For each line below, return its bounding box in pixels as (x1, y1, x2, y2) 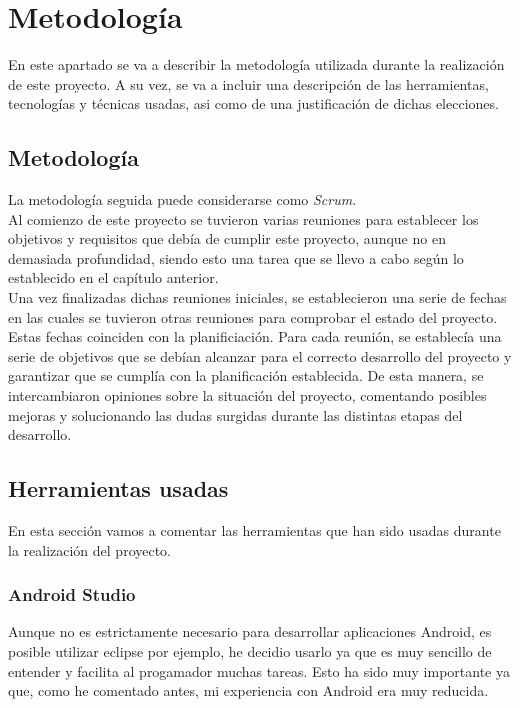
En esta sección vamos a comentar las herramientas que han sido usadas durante (8, 520, 501, 541)
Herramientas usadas (8, 473, 229, 504)
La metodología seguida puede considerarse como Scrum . (8, 189, 357, 210)
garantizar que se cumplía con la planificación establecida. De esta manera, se (8, 365, 484, 386)
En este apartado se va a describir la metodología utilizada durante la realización (8, 54, 505, 75)
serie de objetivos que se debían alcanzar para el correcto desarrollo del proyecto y (8, 345, 512, 366)
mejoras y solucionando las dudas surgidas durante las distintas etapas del (8, 404, 463, 425)
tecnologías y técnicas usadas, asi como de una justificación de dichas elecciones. (8, 93, 499, 114)
